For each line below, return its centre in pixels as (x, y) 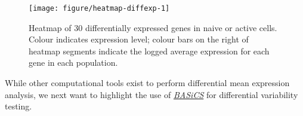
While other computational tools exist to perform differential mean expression (147, 83)
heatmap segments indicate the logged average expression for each (149, 51)
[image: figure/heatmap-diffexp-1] (99, 8)
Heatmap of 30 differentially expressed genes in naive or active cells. (153, 27)
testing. (18, 106)
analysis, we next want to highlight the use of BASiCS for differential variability (151, 94)
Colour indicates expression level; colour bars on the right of (139, 39)
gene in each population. (73, 62)
